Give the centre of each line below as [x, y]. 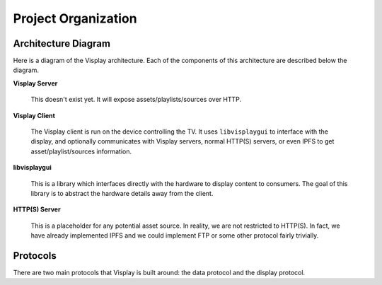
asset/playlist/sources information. [81, 151]
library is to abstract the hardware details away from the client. [122, 193]
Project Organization [75, 18]
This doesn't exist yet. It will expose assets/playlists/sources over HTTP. [136, 100]
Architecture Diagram [62, 43]
